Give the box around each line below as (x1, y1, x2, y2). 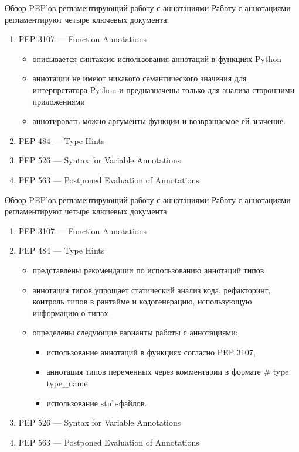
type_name (46, 377, 88, 389)
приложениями (32, 95, 85, 107)
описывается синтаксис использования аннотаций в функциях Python (32, 52, 281, 64)
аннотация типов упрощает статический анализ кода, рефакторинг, (32, 283, 271, 296)
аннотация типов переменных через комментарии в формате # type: (46, 365, 291, 378)
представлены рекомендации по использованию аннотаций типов (32, 263, 264, 276)
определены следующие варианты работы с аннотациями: (32, 326, 238, 338)
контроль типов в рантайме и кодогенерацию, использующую (32, 295, 252, 307)
